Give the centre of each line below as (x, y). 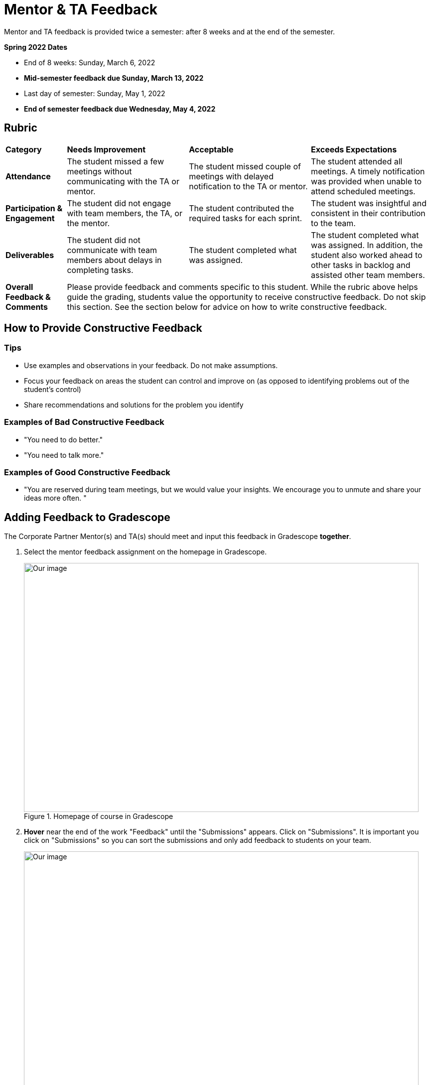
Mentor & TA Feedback (81, 9)
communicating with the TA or (123, 181)
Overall (19, 287)
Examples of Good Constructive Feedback (87, 472)
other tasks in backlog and (361, 265)
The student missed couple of (245, 166)
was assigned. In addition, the (367, 245)
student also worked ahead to (367, 255)
